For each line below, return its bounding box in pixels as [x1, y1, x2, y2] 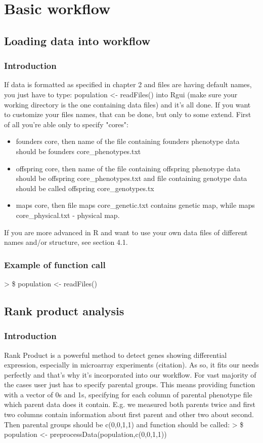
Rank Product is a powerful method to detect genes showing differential [4, 349, 227, 360]
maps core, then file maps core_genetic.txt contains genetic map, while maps [16, 200, 255, 210]
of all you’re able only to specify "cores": [4, 119, 128, 129]
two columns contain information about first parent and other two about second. [4, 409, 254, 420]
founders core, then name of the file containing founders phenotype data [16, 136, 240, 146]
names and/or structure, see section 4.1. [4, 237, 128, 247]
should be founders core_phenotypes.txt [16, 145, 141, 156]
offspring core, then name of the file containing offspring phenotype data [16, 163, 241, 173]
